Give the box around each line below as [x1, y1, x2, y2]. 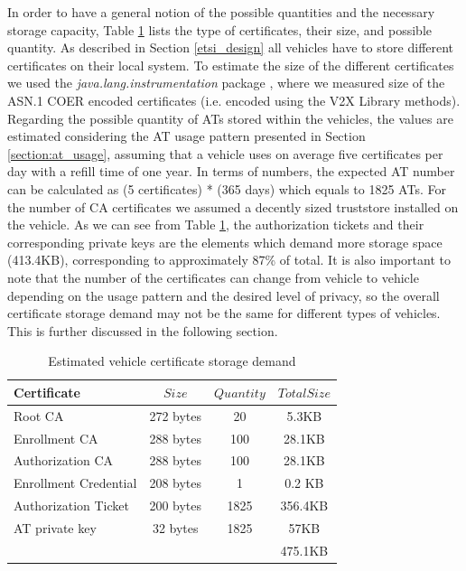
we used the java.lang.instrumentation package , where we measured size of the [7, 73, 445, 92]
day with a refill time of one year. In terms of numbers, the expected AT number [7, 162, 455, 181]
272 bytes [149, 406, 202, 425]
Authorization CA [14, 451, 114, 470]
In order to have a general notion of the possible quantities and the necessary [7, 3, 435, 21]
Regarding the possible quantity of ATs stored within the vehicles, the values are [7, 108, 453, 127]
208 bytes [149, 473, 202, 492]
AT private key [14, 518, 97, 537]
